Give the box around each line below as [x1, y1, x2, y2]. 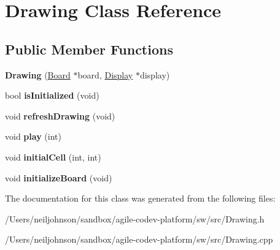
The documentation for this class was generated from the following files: [5, 192, 276, 205]
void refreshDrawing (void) [5, 109, 115, 122]
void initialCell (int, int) [5, 150, 101, 163]
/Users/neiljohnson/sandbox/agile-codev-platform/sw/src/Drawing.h [5, 212, 265, 225]
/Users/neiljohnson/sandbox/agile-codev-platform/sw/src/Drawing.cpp [5, 233, 273, 246]
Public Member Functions [5, 39, 173, 58]
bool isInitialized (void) [5, 89, 99, 102]
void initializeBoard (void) [5, 171, 112, 184]
